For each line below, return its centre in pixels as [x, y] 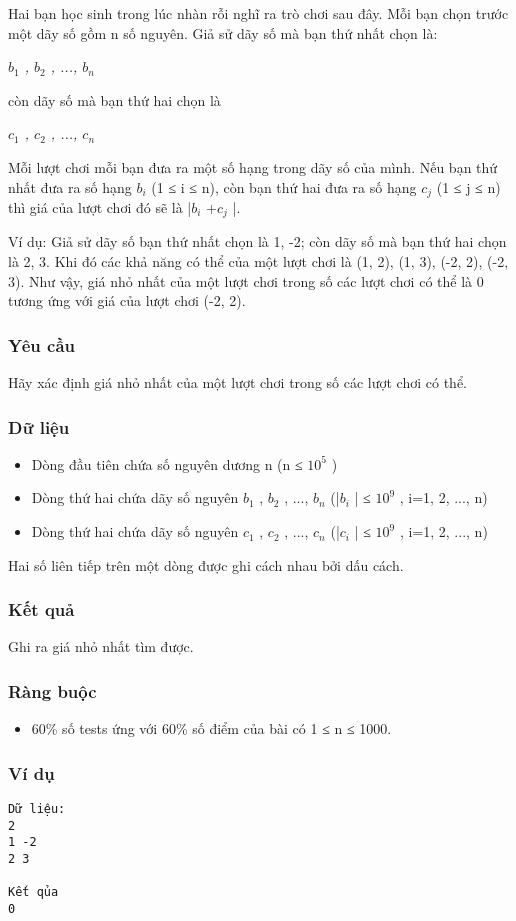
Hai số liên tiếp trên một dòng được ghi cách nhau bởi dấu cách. [206, 564]
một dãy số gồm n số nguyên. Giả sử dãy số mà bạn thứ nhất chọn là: [223, 32]
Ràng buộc [52, 690]
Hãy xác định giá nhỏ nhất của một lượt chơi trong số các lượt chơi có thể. [237, 382]
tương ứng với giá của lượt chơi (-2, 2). [127, 300]
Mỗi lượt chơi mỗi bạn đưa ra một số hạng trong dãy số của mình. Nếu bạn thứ [253, 166]
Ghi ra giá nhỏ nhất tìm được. [101, 646]
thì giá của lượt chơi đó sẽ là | [100, 207]
